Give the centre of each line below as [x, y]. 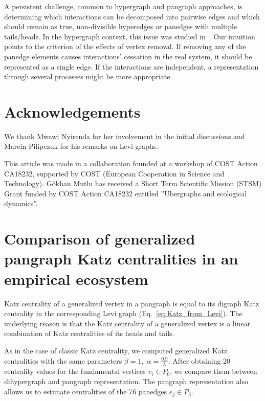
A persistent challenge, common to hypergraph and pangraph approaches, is [123, 6]
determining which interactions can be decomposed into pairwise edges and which [132, 16]
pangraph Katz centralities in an [121, 259]
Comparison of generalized [100, 239]
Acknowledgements [72, 111]
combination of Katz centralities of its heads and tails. [89, 333]
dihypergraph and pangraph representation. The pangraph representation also [126, 381]
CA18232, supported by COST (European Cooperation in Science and [114, 173]
